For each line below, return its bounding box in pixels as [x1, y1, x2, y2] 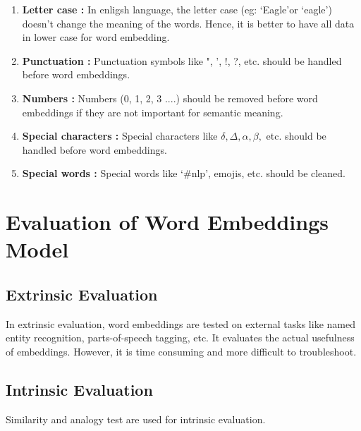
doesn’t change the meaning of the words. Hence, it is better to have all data [22, 16, 355, 30]
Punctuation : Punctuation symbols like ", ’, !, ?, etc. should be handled [22, 53, 342, 68]
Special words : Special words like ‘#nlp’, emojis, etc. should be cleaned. [22, 166, 346, 181]
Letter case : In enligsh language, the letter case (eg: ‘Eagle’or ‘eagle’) [22, 2, 332, 16]
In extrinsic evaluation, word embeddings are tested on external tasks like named [6, 316, 355, 331]
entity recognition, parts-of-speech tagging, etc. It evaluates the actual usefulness [6, 330, 355, 345]
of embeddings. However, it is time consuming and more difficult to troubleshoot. [6, 344, 357, 358]
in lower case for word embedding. [22, 30, 170, 44]
